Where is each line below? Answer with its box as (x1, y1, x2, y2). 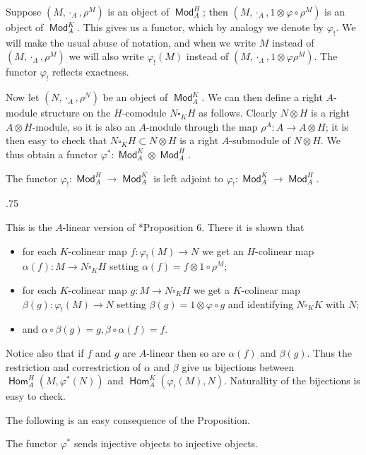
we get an (202, 243, 244, 258)
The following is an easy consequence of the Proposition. (6, 412, 250, 427)
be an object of (102, 90, 168, 105)
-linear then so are (146, 345, 225, 360)
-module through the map (146, 119, 258, 134)
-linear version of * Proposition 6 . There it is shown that (62, 219, 305, 234)
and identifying (228, 296, 293, 311)
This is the (6, 219, 52, 234)
